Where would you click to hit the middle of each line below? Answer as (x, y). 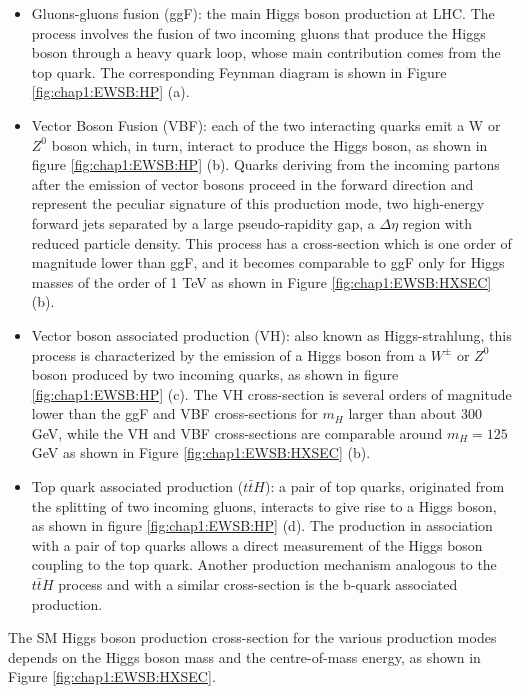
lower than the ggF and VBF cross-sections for (174, 413)
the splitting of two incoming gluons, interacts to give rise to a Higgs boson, (264, 505)
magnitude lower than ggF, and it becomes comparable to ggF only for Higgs (268, 262)
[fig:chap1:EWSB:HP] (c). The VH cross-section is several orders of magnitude (271, 393)
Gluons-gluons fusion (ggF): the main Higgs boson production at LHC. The (263, 13)
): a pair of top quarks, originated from (385, 486)
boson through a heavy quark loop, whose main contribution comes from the (266, 52)
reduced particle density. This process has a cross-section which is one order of (271, 242)
